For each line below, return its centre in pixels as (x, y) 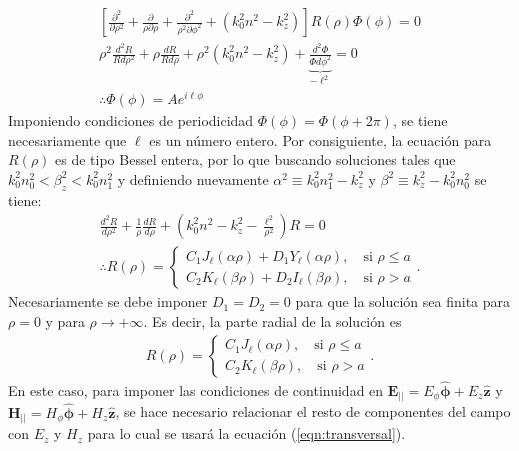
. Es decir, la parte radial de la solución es (272, 320)
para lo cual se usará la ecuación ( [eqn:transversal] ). (246, 433)
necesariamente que (67, 139)
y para (65, 320)
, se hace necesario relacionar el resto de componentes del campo (313, 411)
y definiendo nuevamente (193, 178)
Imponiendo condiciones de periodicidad (131, 120)
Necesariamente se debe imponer (108, 301)
